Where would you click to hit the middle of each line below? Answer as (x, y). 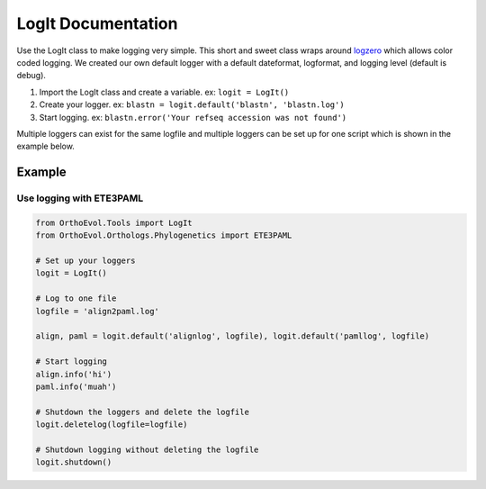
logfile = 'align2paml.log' (97, 311)
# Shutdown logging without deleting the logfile (147, 449)
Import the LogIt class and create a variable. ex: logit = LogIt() (164, 92)
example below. (46, 146)
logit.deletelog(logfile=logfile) (112, 425)
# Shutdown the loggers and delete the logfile (142, 412)
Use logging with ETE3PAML (80, 198)
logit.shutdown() (74, 462)
